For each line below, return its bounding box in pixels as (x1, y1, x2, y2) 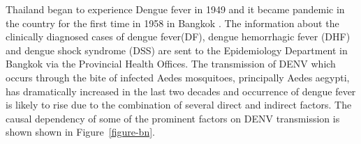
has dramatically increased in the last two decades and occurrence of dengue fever (6, 83, 356, 98)
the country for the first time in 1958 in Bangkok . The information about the (6, 15, 339, 30)
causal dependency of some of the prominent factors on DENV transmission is (6, 111, 340, 125)
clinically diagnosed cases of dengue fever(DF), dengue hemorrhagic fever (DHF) (6, 29, 351, 44)
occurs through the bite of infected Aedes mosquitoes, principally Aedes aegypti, (6, 70, 350, 84)
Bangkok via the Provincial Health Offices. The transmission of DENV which (6, 56, 336, 71)
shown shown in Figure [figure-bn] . (6, 125, 155, 139)
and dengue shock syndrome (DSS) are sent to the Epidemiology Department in (6, 42, 348, 57)
